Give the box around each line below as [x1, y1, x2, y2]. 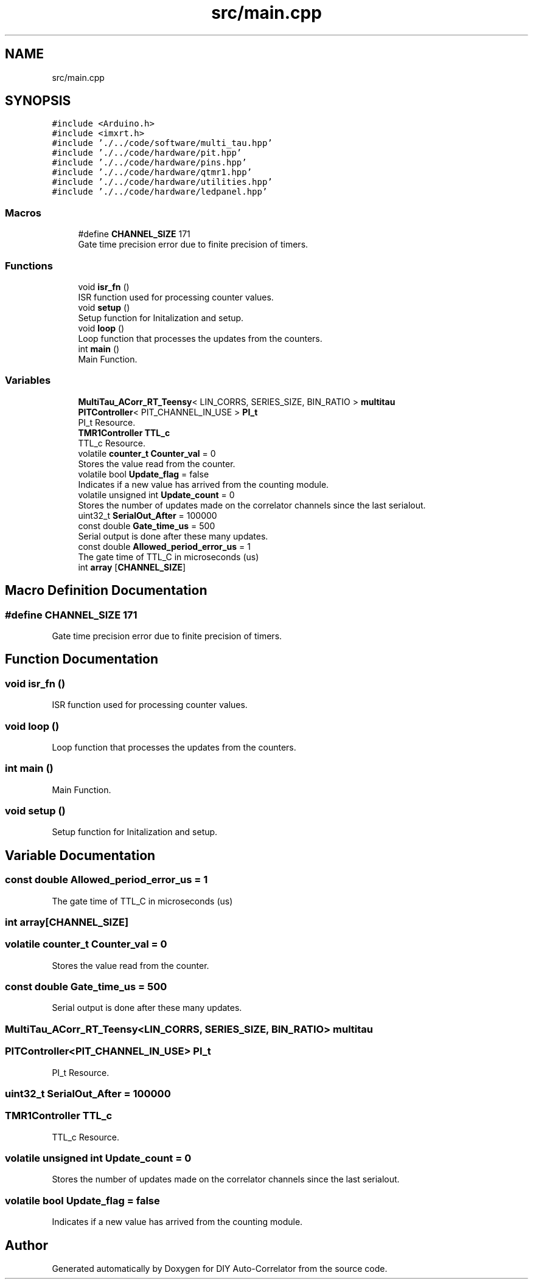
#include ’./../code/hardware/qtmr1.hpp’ [52, 167, 253, 178]
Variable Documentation [5, 847, 156, 863]
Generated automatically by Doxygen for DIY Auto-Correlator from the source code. [52, 1263, 388, 1274]
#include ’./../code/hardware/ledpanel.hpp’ [52, 187, 268, 197]
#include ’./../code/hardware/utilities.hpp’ [52, 177, 273, 187]
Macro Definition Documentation [5, 583, 207, 599]
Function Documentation [5, 651, 158, 667]
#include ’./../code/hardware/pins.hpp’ [52, 158, 247, 168]
